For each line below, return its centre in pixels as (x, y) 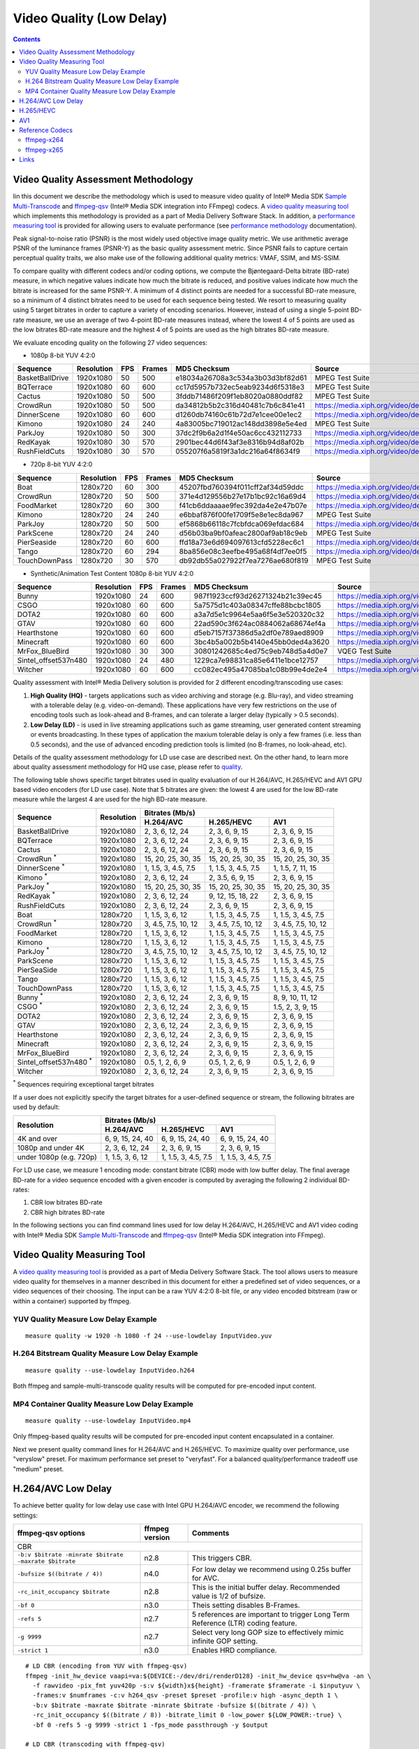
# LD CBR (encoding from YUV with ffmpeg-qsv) (106, 1666)
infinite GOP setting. (225, 1641)
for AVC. (206, 1578)
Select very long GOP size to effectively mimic (268, 1632)
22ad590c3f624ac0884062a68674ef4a (260, 624)
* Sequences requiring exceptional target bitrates (83, 1084)
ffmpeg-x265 (44, 150)
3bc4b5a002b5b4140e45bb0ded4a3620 (262, 642)
